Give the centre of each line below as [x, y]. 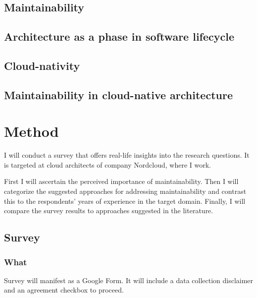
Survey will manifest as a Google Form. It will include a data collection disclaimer [129, 280]
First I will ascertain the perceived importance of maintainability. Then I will [121, 181]
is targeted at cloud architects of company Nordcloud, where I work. [107, 164]
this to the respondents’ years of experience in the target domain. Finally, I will [125, 201]
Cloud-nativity [42, 65]
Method [31, 131]
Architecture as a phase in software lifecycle [119, 36]
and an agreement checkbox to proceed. [64, 290]
